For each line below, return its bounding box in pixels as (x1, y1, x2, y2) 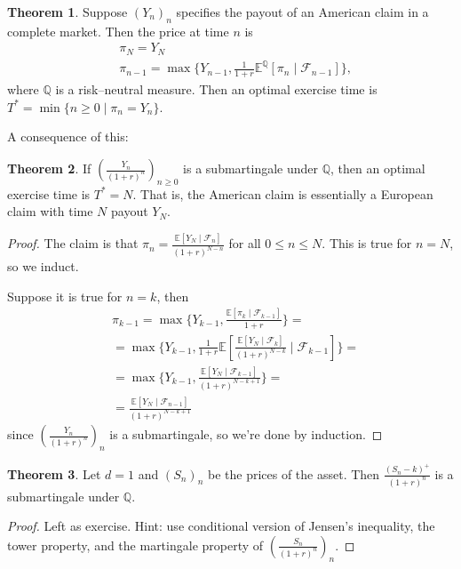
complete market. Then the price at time (7, 21, 229, 40)
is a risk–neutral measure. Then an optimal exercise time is (55, 80, 378, 99)
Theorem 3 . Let (7, 464, 101, 483)
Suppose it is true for (7, 286, 123, 305)
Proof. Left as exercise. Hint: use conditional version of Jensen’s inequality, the (7, 517, 435, 535)
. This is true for (322, 234, 412, 252)
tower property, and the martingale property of (7, 535, 264, 554)
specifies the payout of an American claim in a (176, 3, 429, 20)
